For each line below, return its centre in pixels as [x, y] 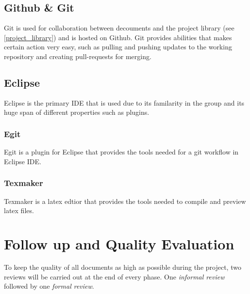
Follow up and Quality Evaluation [119, 243]
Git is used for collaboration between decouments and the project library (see [119, 28]
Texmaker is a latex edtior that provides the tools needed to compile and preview [125, 201]
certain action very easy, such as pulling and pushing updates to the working [118, 47]
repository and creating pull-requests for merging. [78, 56]
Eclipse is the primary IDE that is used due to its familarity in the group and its [124, 102]
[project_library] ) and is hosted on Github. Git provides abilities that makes [118, 37]
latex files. [19, 210]
